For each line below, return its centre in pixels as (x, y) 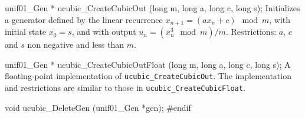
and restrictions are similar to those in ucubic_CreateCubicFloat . (125, 87)
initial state (26, 32)
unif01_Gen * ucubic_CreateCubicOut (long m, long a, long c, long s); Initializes (152, 8)
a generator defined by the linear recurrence (84, 19)
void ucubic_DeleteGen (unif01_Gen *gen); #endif (98, 107)
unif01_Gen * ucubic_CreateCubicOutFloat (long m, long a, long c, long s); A (148, 64)
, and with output (104, 32)
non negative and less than (76, 45)
